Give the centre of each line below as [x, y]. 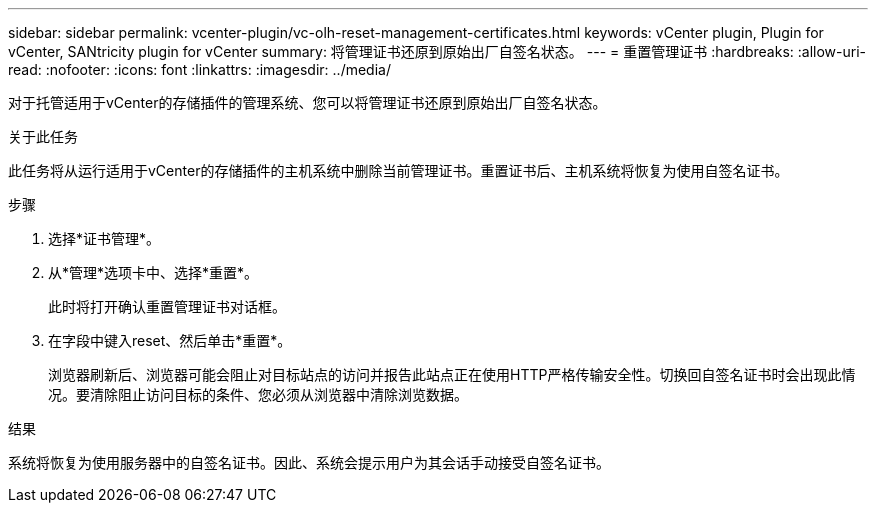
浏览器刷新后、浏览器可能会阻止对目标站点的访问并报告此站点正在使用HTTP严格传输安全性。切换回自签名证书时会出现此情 [452, 374]
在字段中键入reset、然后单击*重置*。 [170, 340]
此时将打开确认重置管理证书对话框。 [167, 306]
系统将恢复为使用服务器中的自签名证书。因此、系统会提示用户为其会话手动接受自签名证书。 [309, 462]
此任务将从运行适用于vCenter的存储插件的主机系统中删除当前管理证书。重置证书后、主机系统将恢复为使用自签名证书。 [398, 170]
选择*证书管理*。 [104, 238]
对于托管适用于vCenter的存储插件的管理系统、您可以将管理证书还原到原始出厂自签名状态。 [307, 102]
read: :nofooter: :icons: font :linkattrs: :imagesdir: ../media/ [199, 69]
